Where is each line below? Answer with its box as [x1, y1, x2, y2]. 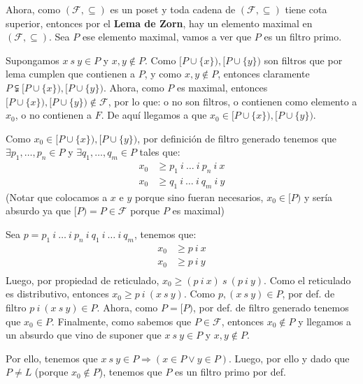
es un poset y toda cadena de [110, 2, 236, 16]
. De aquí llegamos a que [101, 108, 207, 122]
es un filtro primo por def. [175, 364, 286, 379]
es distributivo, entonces [6, 286, 109, 301]
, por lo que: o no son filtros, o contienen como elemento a [108, 94, 357, 108]
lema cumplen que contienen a [6, 66, 136, 81]
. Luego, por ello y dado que [229, 350, 350, 365]
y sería [304, 189, 333, 204]
